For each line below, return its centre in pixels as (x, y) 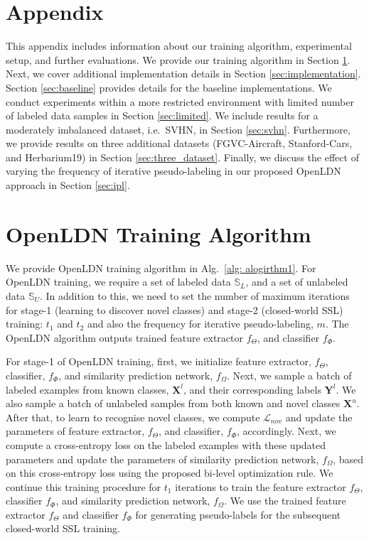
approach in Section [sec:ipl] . (68, 185)
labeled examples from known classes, (87, 389)
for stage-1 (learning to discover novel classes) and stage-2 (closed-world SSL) (175, 309)
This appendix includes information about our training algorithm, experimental (179, 46)
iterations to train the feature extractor (261, 486)
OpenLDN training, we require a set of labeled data (118, 282)
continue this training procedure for (84, 486)
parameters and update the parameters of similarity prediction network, (162, 459)
